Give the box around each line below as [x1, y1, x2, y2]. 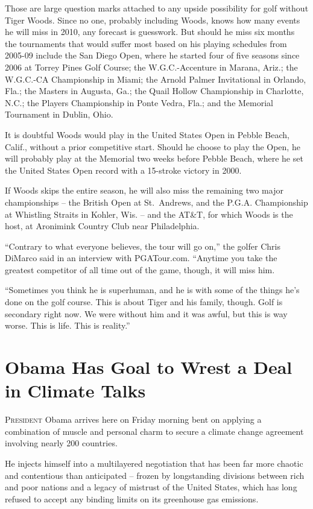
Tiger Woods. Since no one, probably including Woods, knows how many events [5, 13, 300, 26]
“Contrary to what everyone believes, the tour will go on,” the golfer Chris [5, 239, 280, 252]
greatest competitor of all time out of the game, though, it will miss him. [5, 263, 275, 276]
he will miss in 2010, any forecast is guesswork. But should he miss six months [5, 25, 295, 38]
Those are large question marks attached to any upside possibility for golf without [5, 2, 309, 14]
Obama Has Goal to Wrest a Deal [5, 355, 292, 379]
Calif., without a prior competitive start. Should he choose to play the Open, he [5, 140, 300, 153]
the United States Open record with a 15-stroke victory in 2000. [5, 163, 242, 176]
